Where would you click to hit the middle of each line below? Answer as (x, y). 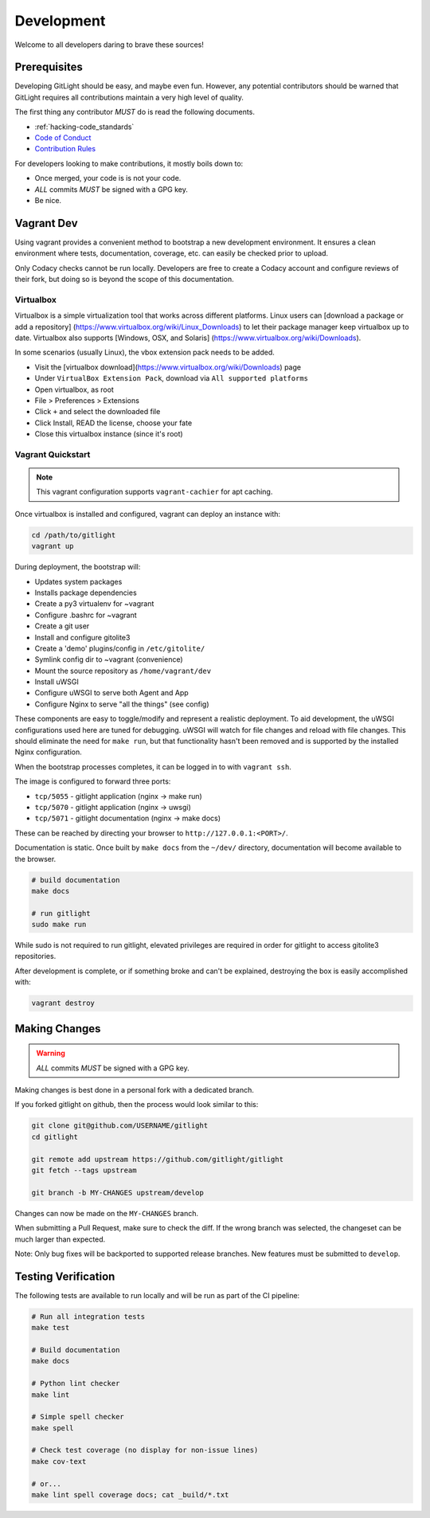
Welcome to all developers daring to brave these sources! (109, 45)
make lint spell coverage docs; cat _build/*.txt (130, 1495)
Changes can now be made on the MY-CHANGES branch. (107, 1213)
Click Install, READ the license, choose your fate (113, 423)
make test (51, 1328)
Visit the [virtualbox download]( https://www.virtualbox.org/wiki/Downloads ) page (168, 367)
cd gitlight (55, 1137)
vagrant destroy (63, 1003)
